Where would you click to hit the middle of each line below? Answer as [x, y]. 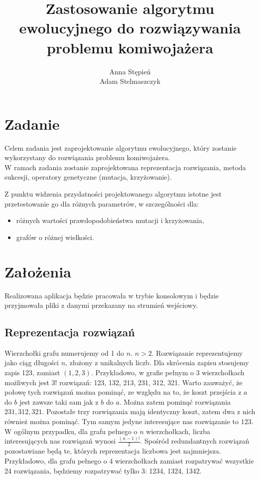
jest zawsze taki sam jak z [59, 401]
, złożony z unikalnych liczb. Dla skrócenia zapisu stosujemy [157, 362]
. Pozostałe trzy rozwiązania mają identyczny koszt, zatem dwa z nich [149, 411]
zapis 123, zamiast [32, 372]
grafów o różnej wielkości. [55, 237]
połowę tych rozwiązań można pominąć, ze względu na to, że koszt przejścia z [123, 392]
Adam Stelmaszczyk [130, 81]
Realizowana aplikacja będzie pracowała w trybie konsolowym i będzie [112, 295]
